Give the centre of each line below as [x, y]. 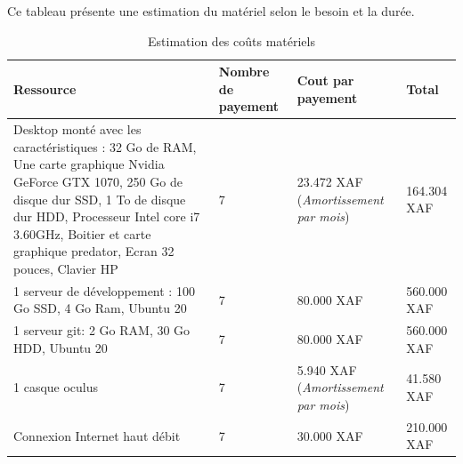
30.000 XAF [330, 435]
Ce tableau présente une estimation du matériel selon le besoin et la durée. [211, 11]
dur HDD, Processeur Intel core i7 [107, 216]
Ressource [45, 88]
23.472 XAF [330, 181]
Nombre [244, 72]
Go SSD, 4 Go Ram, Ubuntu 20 [100, 308]
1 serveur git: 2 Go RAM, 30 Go [102, 330]
